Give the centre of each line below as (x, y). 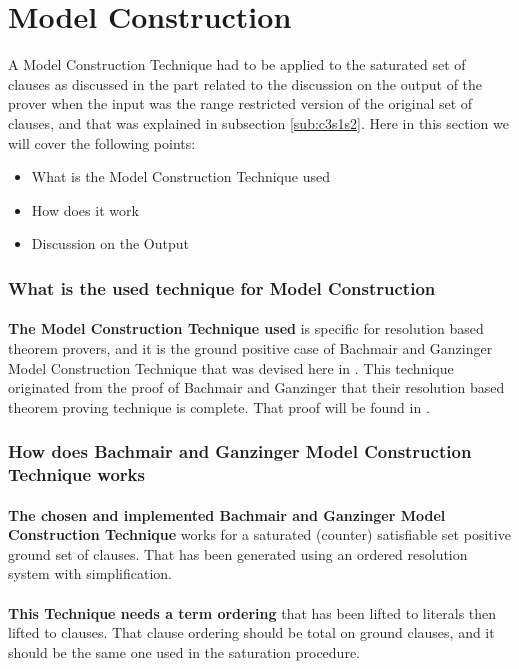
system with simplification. (90, 573)
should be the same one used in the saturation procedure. (184, 651)
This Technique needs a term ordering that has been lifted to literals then (252, 612)
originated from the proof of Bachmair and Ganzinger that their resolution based (256, 387)
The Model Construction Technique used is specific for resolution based (246, 328)
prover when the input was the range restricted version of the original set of (240, 103)
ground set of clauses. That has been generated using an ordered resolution (238, 553)
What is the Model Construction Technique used (180, 176)
